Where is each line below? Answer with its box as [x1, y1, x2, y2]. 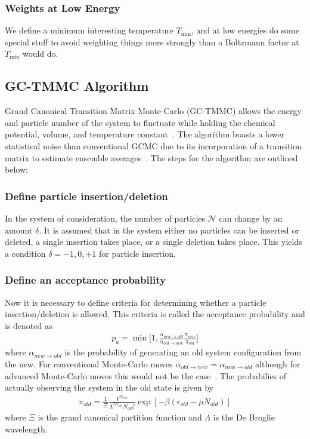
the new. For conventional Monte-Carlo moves [5, 357, 173, 370]
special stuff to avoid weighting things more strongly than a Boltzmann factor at [5, 35, 299, 48]
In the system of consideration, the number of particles [5, 211, 206, 224]
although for [255, 357, 300, 370]
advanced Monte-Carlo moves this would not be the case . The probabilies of [5, 369, 287, 382]
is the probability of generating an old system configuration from [64, 346, 302, 358]
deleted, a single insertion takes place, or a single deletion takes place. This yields [5, 235, 302, 248]
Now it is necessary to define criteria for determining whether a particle [5, 296, 266, 308]
